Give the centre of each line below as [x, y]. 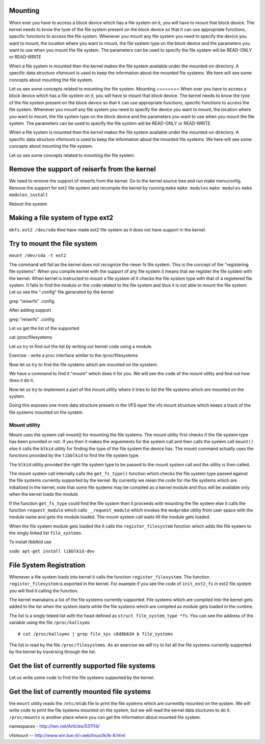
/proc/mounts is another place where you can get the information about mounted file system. [105, 717]
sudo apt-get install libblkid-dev [52, 551]
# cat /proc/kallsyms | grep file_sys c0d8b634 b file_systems [95, 634]
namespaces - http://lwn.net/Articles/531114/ [54, 726]
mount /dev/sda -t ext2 [38, 256]
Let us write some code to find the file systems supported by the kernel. [82, 678]
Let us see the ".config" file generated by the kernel [61, 292]
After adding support [30, 310]
